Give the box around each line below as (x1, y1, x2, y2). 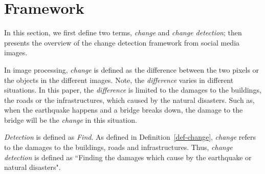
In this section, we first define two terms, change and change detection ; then (4, 27, 242, 38)
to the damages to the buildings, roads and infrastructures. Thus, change (4, 142, 233, 153)
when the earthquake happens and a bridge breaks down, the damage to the (4, 104, 243, 115)
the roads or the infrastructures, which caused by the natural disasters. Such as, (4, 94, 255, 105)
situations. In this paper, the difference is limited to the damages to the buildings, (4, 84, 261, 95)
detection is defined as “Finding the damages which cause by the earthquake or (4, 151, 252, 162)
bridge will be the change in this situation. (4, 114, 137, 125)
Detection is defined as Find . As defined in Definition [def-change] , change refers (4, 132, 256, 142)
